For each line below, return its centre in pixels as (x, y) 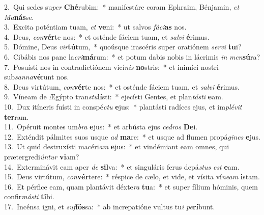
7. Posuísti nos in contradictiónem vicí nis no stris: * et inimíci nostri (111, 66)
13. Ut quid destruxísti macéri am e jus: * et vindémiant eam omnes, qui (117, 146)
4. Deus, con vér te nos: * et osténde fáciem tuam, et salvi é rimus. (107, 36)
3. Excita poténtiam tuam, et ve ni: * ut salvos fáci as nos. (95, 27)
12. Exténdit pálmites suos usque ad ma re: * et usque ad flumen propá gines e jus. (132, 136)
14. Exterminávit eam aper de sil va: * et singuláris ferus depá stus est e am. (122, 166)
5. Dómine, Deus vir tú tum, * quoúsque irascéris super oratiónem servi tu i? (123, 47)
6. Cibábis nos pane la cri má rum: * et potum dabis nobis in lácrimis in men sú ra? (132, 56)
